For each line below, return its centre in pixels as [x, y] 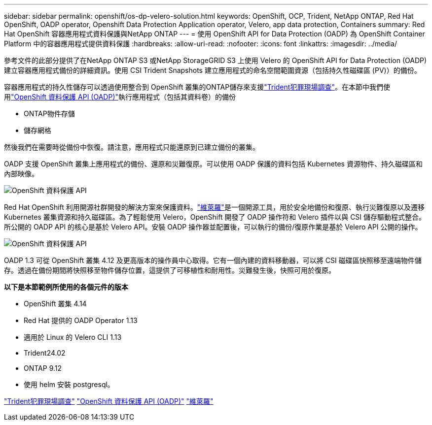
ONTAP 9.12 [43, 368]
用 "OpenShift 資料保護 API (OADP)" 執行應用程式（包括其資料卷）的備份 [120, 97]
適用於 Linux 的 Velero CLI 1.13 [73, 337]
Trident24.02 [45, 353]
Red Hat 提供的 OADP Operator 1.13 [81, 320]
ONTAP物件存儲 [49, 114]
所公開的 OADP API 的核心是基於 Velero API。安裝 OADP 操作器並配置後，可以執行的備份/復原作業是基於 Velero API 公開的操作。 [213, 227]
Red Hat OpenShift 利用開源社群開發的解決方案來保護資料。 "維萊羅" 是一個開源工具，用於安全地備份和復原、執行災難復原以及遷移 [214, 207]
